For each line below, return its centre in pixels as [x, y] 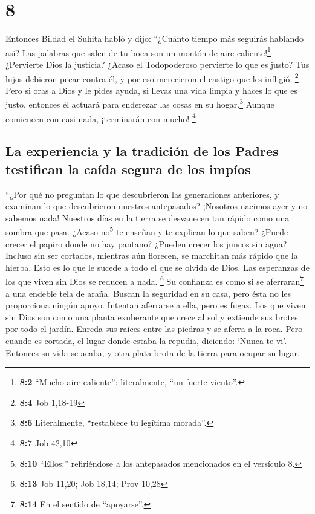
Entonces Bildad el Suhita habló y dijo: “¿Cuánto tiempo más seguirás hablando [155, 38]
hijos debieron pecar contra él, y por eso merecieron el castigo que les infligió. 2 [152, 77]
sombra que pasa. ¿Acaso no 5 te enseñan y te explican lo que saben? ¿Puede [147, 231]
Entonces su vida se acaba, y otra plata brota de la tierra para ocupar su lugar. [153, 352]
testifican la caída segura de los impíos [128, 168]
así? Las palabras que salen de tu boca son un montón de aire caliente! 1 [138, 51]
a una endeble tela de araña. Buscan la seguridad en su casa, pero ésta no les [148, 293]
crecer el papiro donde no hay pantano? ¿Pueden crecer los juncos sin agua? [146, 243]
